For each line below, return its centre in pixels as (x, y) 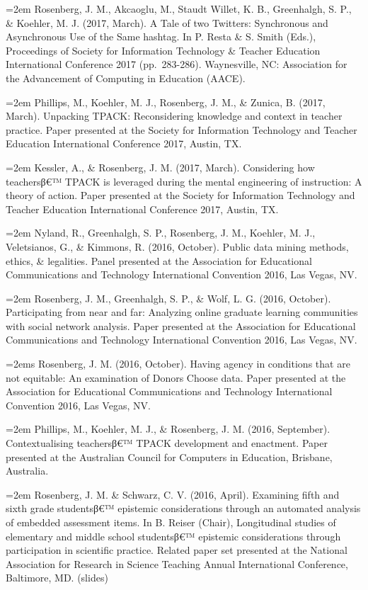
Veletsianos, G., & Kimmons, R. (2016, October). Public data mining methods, (177, 246)
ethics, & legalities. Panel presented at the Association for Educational (159, 260)
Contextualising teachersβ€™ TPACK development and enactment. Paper (167, 443)
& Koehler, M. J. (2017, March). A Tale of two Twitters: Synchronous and (167, 22)
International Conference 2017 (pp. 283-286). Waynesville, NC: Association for (177, 64)
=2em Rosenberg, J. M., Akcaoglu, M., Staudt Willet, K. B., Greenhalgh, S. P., (179, 8)
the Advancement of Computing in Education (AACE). (126, 78)
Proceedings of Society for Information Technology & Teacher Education (163, 50)
